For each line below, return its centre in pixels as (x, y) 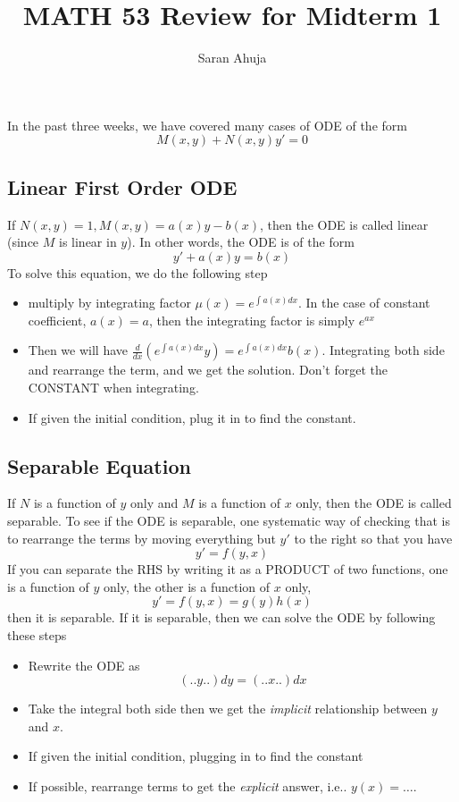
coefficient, (57, 320)
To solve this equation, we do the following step (138, 272)
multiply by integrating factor (109, 303)
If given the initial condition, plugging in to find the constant (196, 756)
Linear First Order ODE (122, 186)
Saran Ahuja (232, 58)
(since (23, 242)
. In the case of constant (364, 303)
